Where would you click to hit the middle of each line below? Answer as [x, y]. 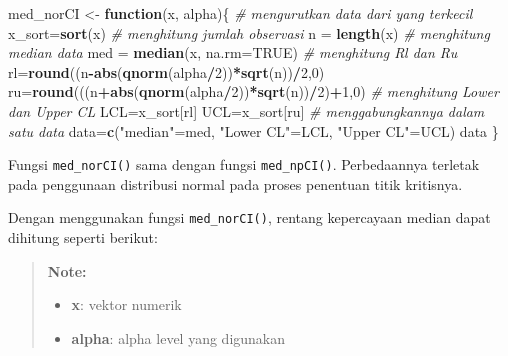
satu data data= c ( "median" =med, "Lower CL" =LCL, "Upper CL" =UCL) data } [253, 130]
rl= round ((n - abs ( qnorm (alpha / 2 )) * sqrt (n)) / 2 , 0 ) [166, 71]
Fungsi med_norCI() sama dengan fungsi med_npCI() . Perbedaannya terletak [244, 164]
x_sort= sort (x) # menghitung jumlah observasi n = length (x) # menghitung [249, 32]
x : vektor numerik [126, 304]
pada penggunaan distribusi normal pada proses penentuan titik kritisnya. [235, 183]
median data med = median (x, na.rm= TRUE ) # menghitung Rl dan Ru [233, 52]
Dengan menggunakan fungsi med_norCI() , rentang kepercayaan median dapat [249, 217]
